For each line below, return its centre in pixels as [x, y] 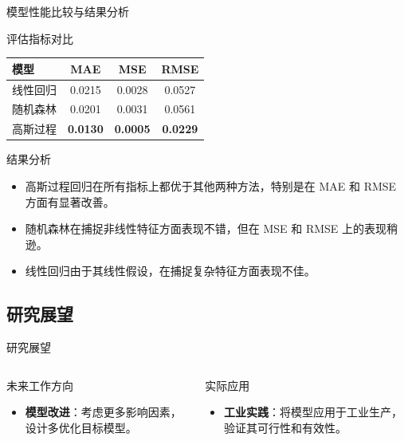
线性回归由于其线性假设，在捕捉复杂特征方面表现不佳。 [170, 271]
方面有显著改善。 [70, 201]
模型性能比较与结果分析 [68, 11]
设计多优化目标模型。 [81, 427]
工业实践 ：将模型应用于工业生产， [313, 412]
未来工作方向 [40, 385]
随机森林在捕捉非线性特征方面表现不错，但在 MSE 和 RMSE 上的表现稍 [212, 228]
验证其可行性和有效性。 [285, 427]
